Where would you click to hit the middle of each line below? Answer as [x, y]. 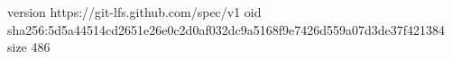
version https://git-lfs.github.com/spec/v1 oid [134, 12]
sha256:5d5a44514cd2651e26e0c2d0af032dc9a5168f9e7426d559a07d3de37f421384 [226, 29]
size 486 [29, 47]
